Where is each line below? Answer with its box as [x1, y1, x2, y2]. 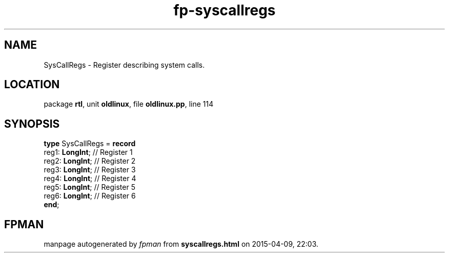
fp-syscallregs [173, 2, 276, 19]
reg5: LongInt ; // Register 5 [44, 183, 135, 192]
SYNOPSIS [4, 117, 60, 130]
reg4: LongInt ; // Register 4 [44, 174, 136, 183]
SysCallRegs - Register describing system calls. [44, 60, 205, 69]
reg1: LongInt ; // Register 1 [44, 148, 133, 157]
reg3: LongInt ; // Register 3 [44, 165, 136, 174]
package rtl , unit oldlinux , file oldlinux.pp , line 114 [44, 100, 214, 109]
